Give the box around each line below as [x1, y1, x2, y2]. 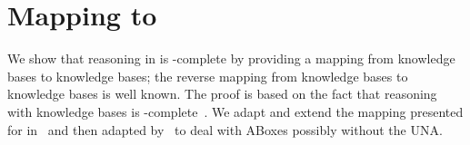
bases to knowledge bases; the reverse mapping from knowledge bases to [7, 66, 408, 85]
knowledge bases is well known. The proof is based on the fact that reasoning [7, 84, 437, 103]
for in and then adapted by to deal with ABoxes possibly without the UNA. [7, 120, 443, 139]
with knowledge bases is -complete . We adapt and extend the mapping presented [7, 101, 464, 121]
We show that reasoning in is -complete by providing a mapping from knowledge [7, 49, 455, 68]
